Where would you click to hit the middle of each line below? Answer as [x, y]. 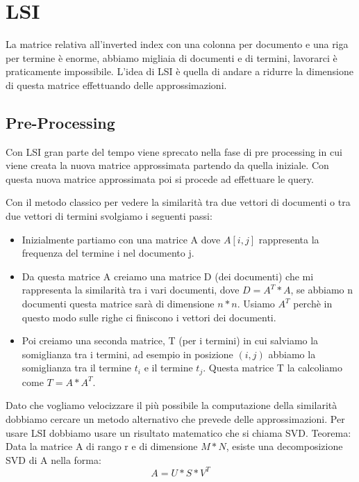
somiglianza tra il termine [77, 368]
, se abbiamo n [322, 290]
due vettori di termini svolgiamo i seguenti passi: [109, 216]
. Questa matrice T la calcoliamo [273, 368]
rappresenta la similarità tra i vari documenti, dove [131, 290]
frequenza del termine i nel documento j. [108, 253]
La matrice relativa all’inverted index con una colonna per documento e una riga [177, 44]
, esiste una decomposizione [284, 446]
